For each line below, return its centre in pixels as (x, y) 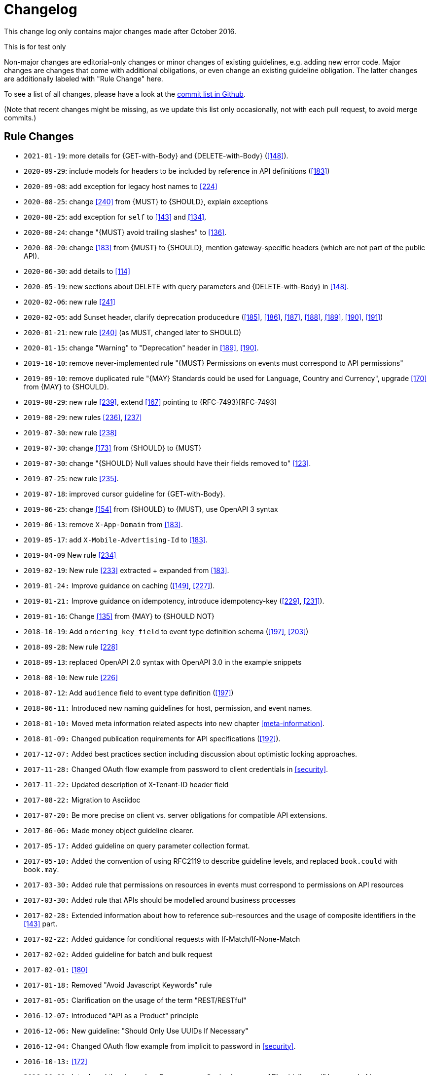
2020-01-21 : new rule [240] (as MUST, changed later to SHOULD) (133, 332)
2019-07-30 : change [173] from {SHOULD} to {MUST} (113, 448)
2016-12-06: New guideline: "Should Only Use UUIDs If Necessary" (136, 1031)
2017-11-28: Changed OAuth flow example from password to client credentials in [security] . (176, 769)
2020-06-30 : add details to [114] (77, 271)
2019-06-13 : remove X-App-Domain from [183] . (103, 524)
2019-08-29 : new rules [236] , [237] (83, 417)
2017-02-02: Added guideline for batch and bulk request (118, 954)
